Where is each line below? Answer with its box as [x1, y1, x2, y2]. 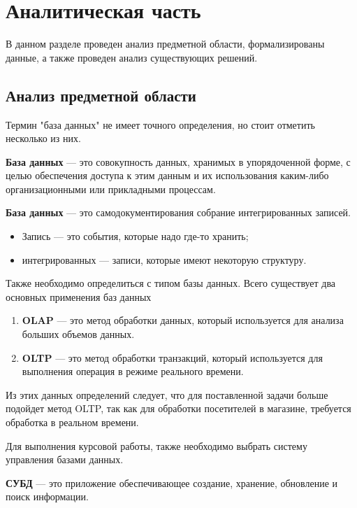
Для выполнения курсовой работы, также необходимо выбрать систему [6, 438, 307, 453]
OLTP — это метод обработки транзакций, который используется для [22, 350, 323, 365]
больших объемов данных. [22, 327, 135, 341]
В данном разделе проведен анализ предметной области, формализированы [6, 36, 325, 51]
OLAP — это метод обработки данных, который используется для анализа [22, 313, 344, 327]
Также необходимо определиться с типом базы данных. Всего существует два [6, 276, 336, 290]
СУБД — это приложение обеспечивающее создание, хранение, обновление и [6, 475, 338, 490]
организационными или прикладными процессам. [6, 181, 216, 196]
